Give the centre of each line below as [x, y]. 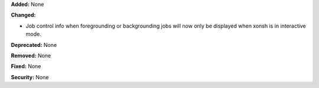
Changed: [23, 15]
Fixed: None [26, 66]
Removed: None [31, 55]
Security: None [30, 77]
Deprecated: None [34, 45]
